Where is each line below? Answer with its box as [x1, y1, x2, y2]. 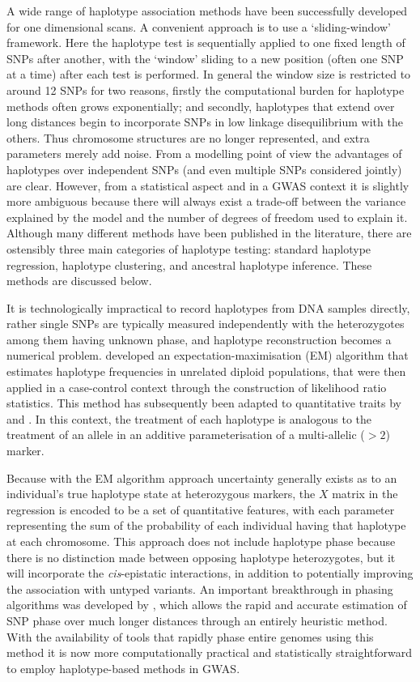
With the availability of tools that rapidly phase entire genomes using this [6, 628, 374, 645]
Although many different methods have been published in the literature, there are [6, 224, 412, 241]
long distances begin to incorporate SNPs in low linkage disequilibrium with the [6, 113, 403, 130]
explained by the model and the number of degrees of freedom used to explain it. [6, 208, 408, 225]
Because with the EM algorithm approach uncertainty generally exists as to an [6, 469, 397, 486]
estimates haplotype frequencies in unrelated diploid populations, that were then [6, 363, 406, 380]
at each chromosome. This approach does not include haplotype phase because [6, 533, 396, 549]
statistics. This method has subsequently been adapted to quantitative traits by [6, 394, 401, 411]
